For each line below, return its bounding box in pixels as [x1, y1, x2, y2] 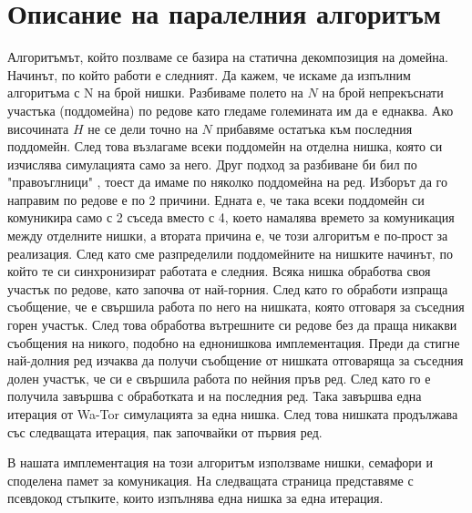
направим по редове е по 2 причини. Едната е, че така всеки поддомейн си [7, 190, 425, 209]
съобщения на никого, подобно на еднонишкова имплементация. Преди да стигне [7, 333, 460, 352]
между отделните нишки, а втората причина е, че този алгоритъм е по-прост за [7, 226, 448, 245]
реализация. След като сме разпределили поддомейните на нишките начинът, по [7, 243, 453, 262]
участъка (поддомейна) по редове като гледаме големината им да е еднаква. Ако [7, 100, 454, 119]
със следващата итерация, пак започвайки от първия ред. [7, 422, 323, 441]
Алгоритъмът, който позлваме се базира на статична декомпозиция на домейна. [7, 47, 448, 67]
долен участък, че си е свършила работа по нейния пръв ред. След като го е [7, 368, 431, 387]
